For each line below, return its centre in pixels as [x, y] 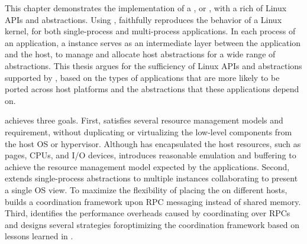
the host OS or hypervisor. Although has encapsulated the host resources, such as [153, 143]
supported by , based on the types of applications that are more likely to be [142, 77]
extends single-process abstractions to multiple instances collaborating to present [151, 178]
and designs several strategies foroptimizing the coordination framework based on [152, 224]
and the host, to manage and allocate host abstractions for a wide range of [140, 54]
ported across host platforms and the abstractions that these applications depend [152, 89]
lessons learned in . [39, 236]
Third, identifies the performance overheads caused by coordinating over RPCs [148, 213]
